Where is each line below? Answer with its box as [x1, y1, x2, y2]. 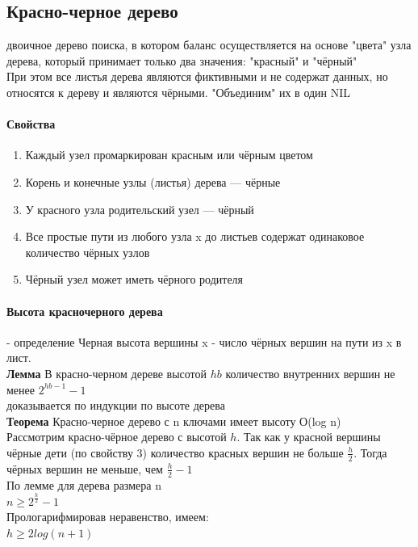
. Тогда [353, 444, 387, 461]
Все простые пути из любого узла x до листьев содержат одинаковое [25, 228, 365, 245]
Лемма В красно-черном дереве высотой [6, 364, 207, 381]
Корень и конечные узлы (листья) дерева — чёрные [25, 173, 281, 190]
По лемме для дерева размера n [6, 476, 161, 493]
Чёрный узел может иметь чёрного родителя [25, 271, 244, 288]
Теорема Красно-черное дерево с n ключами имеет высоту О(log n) [6, 412, 341, 429]
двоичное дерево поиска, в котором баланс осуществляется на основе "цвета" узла [6, 36, 412, 53]
